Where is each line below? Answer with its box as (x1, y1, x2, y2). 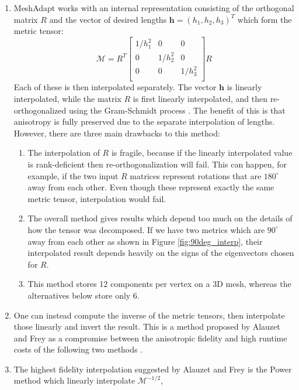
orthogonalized (13, 104, 67, 116)
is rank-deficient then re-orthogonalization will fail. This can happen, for (27, 158, 287, 170)
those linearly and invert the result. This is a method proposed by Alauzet (13, 320, 280, 333)
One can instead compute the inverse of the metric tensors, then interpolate (13, 309, 285, 321)
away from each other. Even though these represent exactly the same (27, 181, 274, 193)
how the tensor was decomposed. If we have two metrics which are (27, 223, 265, 235)
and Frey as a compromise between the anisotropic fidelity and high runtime (13, 331, 287, 344)
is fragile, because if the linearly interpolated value (111, 146, 293, 159)
